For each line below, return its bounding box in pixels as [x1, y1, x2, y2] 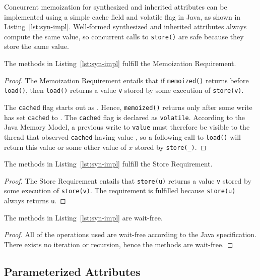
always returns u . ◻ [4, 195, 66, 206]
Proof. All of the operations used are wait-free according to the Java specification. [4, 229, 257, 240]
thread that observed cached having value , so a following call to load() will [4, 131, 241, 142]
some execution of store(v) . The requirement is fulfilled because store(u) [4, 185, 236, 196]
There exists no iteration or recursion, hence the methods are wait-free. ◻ [4, 239, 233, 249]
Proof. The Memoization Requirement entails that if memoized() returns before [4, 75, 249, 85]
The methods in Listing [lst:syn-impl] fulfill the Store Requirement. [4, 158, 213, 169]
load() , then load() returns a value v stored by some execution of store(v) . [4, 85, 244, 95]
